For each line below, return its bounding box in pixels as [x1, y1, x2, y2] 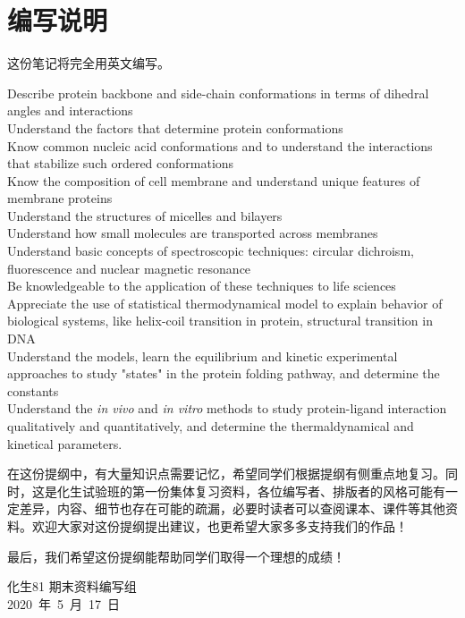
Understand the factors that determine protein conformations [7, 118, 343, 137]
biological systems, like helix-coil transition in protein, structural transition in [7, 311, 433, 330]
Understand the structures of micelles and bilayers [7, 206, 283, 224]
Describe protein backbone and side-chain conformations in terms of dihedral [7, 83, 429, 102]
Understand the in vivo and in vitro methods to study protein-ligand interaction [7, 399, 447, 418]
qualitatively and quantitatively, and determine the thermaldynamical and [7, 417, 414, 435]
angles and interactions [7, 101, 133, 120]
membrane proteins [7, 189, 113, 207]
